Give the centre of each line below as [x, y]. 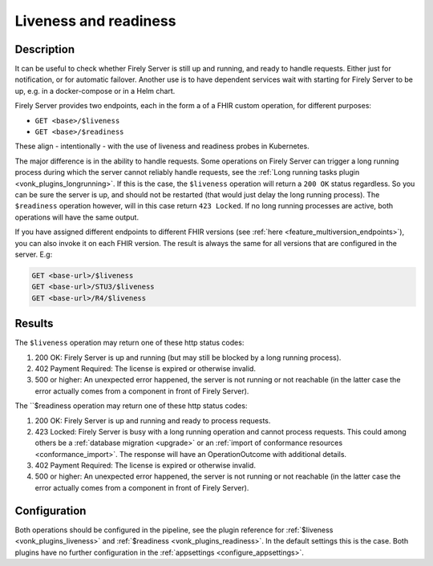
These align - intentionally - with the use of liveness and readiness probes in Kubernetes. [162, 146]
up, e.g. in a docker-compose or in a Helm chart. [95, 91]
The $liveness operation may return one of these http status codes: [129, 343]
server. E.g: [34, 254]
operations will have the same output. [77, 217]
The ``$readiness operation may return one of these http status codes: [131, 406]
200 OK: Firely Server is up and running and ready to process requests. [153, 420]
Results [34, 323]
